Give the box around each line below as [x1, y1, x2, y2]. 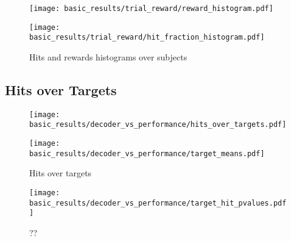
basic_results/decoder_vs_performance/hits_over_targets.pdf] [29, 120, 287, 129]
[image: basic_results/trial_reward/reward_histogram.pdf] [29, 4, 273, 13]
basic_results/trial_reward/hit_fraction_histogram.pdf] [29, 33, 265, 42]
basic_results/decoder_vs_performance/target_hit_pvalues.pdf [29, 198, 287, 207]
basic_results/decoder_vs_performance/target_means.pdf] [29, 149, 265, 158]
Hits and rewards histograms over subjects [29, 50, 188, 63]
